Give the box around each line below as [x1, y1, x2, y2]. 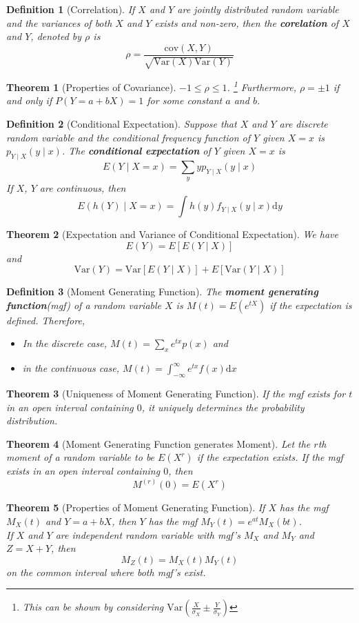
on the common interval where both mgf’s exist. [6, 564, 206, 579]
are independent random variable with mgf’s [55, 527, 240, 542]
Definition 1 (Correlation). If [6, 2, 135, 16]
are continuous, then [39, 181, 126, 195]
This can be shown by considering [22, 600, 164, 614]
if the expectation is [269, 297, 352, 312]
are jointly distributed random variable [177, 2, 339, 16]
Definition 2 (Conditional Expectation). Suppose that [6, 117, 237, 131]
